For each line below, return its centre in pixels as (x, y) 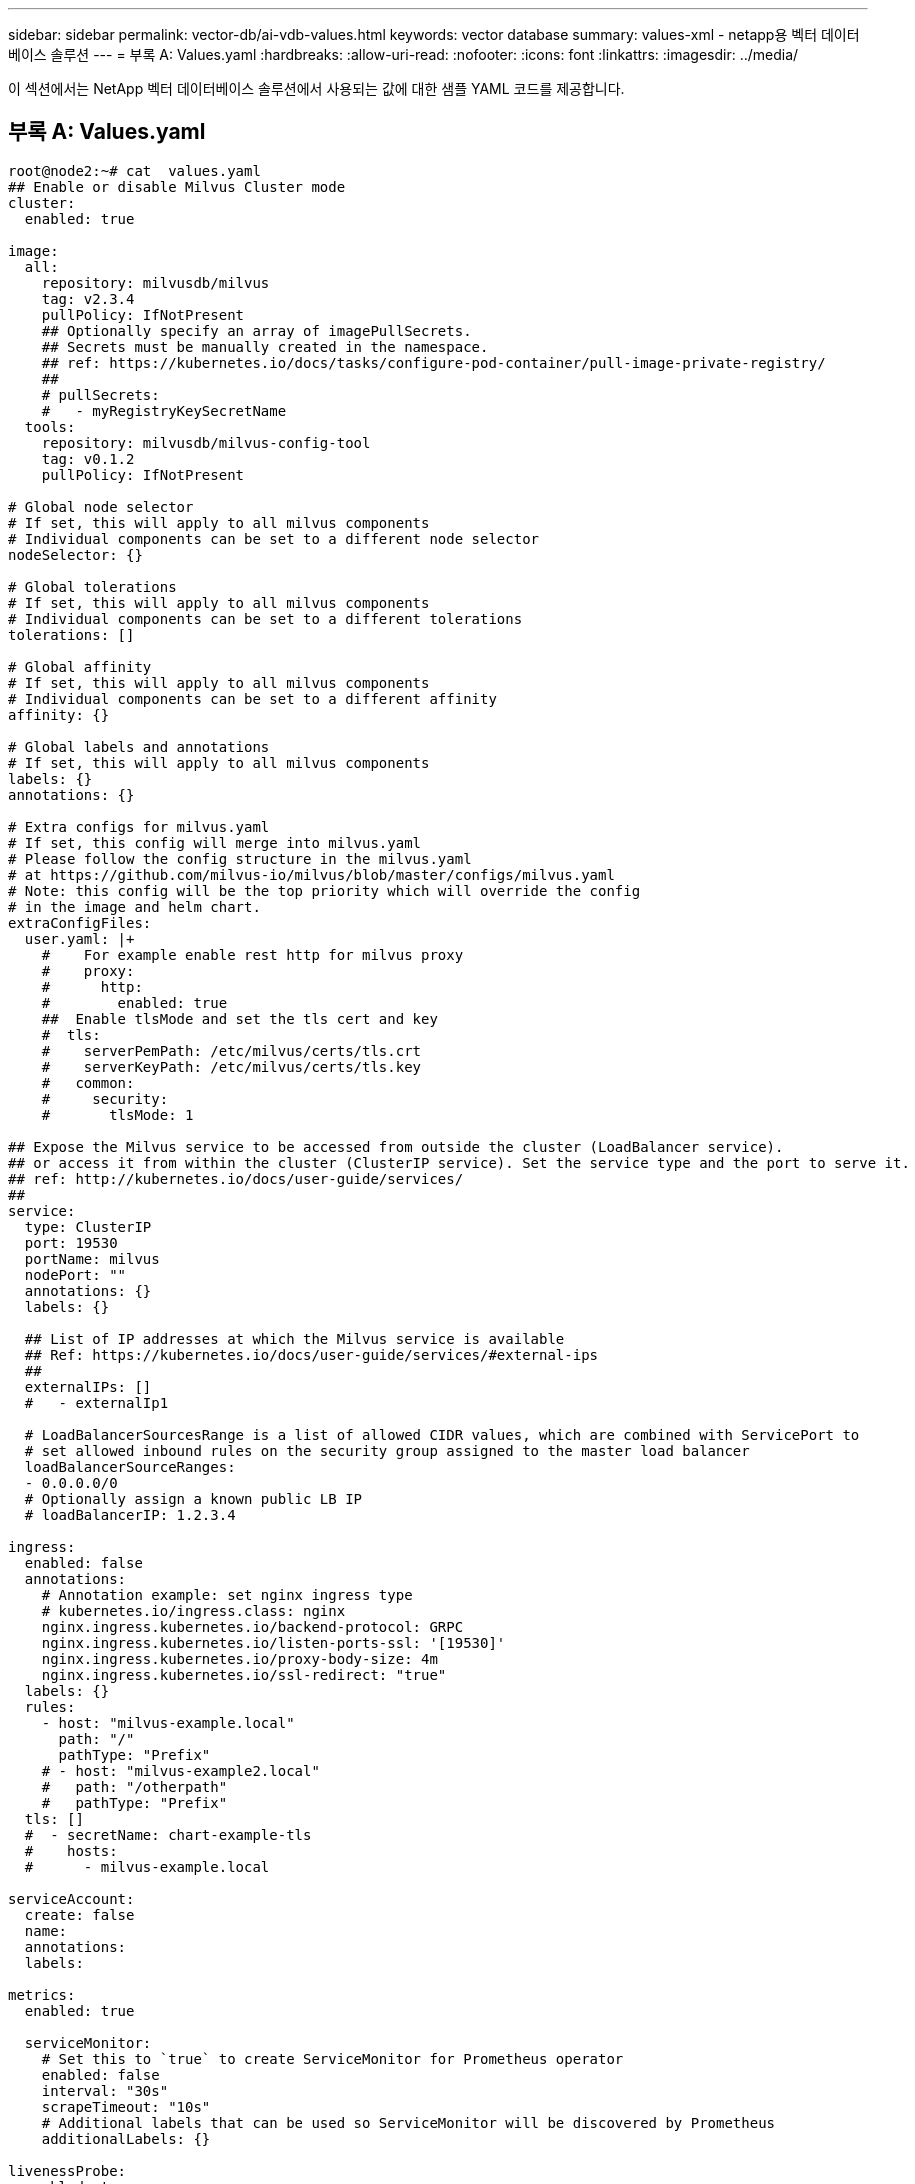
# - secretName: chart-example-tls (168, 1834)
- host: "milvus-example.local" (168, 1722)
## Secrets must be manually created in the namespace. (265, 346)
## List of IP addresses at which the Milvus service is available (294, 1338)
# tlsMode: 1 (117, 1114)
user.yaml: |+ (79, 938)
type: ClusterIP (88, 1226)
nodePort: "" (75, 1274)
